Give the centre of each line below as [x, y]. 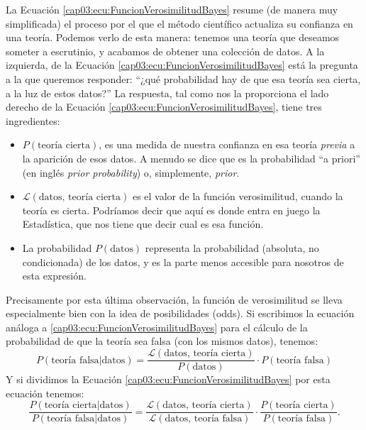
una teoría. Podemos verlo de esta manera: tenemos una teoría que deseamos [173, 37]
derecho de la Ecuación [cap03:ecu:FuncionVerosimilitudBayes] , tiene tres [164, 107]
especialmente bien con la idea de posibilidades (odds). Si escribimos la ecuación [180, 313]
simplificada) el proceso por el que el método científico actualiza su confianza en [179, 23]
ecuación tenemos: [45, 393]
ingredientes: [33, 120]
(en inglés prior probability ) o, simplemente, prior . [131, 172]
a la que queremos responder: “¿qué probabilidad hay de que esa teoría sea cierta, [183, 78]
